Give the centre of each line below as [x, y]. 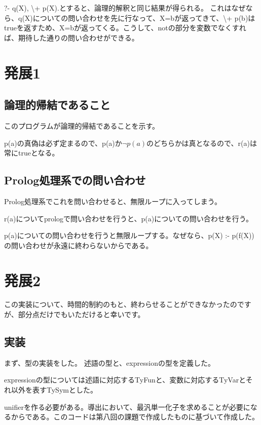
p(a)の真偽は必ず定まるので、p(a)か [63, 143]
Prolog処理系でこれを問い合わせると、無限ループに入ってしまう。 [113, 201]
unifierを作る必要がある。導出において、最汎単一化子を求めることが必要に [127, 407]
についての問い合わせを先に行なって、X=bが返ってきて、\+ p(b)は [144, 17]
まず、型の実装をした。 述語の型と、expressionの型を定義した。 [109, 362]
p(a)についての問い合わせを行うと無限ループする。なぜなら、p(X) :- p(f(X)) [129, 235]
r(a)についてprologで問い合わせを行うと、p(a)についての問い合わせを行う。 [128, 218]
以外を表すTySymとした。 [54, 390]
